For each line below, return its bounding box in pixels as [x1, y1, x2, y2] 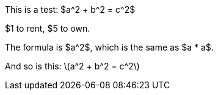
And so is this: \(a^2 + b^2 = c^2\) [5, 61, 140, 71]
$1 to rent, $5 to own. [5, 23, 90, 33]
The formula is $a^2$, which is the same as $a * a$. [5, 42, 214, 52]
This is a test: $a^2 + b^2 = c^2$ [5, 4, 136, 15]
